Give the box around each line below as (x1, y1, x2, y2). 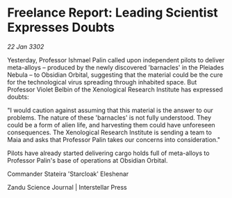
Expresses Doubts (7, 19, 115, 35)
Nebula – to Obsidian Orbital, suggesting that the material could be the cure (7, 71, 224, 79)
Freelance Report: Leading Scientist (7, 5, 219, 21)
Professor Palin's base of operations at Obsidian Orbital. (7, 156, 168, 164)
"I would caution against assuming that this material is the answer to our (7, 106, 214, 114)
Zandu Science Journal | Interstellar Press (7, 183, 127, 191)
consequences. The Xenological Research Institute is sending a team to (7, 128, 212, 136)
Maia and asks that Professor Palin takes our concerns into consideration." (7, 135, 221, 143)
